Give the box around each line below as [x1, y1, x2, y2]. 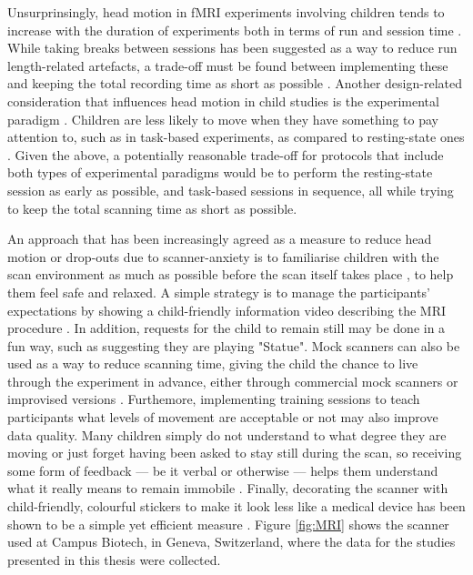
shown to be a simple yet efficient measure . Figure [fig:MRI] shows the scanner [7, 514, 449, 533]
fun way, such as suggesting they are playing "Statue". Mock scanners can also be [7, 336, 460, 355]
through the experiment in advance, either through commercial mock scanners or [7, 371, 458, 390]
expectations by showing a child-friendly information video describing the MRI [7, 300, 447, 319]
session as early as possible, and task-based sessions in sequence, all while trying [7, 180, 454, 199]
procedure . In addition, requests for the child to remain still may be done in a [7, 318, 446, 338]
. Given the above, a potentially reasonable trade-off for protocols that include [7, 145, 444, 164]
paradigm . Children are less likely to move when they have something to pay [7, 109, 438, 128]
